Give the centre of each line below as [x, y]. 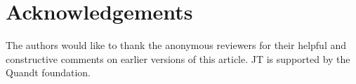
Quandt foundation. [48, 72]
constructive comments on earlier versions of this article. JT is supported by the [178, 58]
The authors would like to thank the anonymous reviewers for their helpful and [176, 45]
